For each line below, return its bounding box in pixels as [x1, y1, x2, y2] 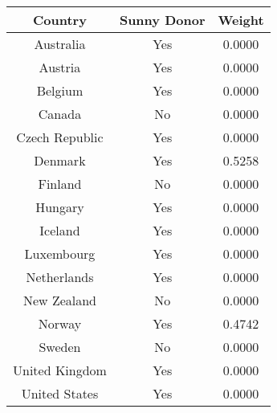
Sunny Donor [119, 10, 206, 29]
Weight [218, 10, 264, 29]
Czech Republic [16, 128, 104, 146]
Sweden [39, 337, 81, 356]
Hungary [35, 198, 84, 216]
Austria [39, 58, 81, 76]
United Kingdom [13, 361, 107, 379]
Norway [38, 314, 82, 333]
